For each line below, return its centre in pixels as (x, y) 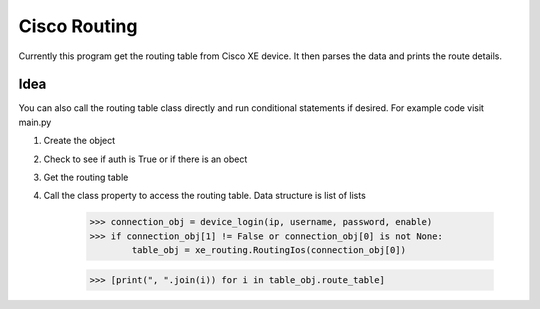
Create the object (79, 141)
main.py (35, 122)
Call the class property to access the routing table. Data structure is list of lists (205, 196)
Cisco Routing (78, 26)
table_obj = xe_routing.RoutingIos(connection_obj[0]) (269, 250)
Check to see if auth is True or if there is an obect (145, 159)
